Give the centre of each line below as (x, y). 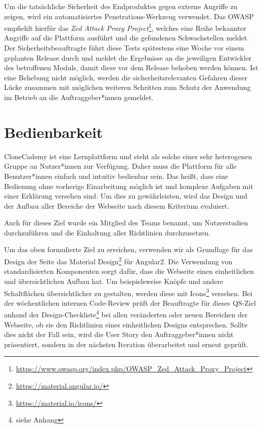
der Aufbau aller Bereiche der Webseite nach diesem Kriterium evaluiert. (117, 205)
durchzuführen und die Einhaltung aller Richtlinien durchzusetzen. (107, 232)
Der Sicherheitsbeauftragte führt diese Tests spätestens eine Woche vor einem (124, 48)
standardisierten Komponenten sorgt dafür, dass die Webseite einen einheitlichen (129, 271)
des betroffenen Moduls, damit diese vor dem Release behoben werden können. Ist (131, 67)
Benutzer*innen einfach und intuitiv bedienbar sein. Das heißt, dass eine (116, 176)
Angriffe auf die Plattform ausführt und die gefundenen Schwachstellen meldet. (127, 38)
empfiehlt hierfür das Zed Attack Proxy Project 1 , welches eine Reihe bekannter (125, 27)
